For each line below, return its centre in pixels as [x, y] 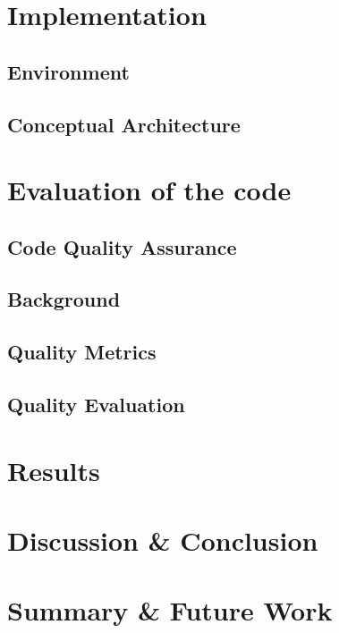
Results [54, 470]
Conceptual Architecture [124, 124]
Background [64, 299]
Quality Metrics [82, 352]
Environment [68, 71]
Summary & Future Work [170, 610]
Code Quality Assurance [122, 246]
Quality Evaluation [96, 405]
